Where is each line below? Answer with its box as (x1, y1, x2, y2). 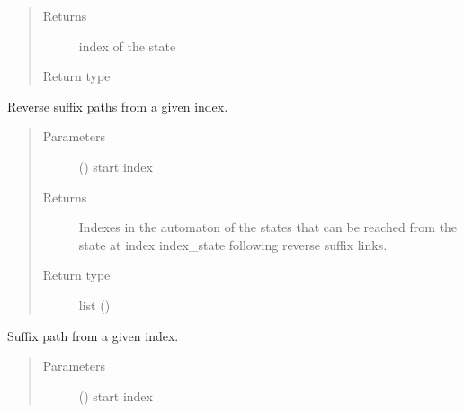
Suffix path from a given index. (7, 326, 179, 345)
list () (78, 295, 111, 314)
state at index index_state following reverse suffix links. (78, 235, 388, 254)
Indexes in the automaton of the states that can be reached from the (78, 218, 458, 237)
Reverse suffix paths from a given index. (7, 96, 228, 115)
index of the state (78, 36, 176, 55)
